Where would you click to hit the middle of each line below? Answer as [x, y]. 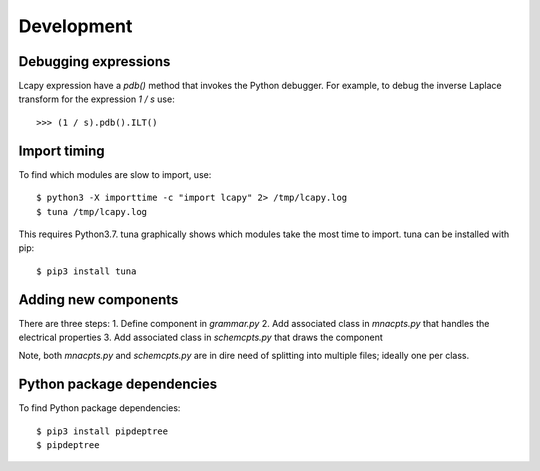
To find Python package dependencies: [99, 408]
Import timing [61, 150]
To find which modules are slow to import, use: [115, 174]
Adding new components [98, 299]
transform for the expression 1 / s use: [96, 99]
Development [75, 26]
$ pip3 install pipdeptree [102, 431]
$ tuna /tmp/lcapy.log [92, 211]
